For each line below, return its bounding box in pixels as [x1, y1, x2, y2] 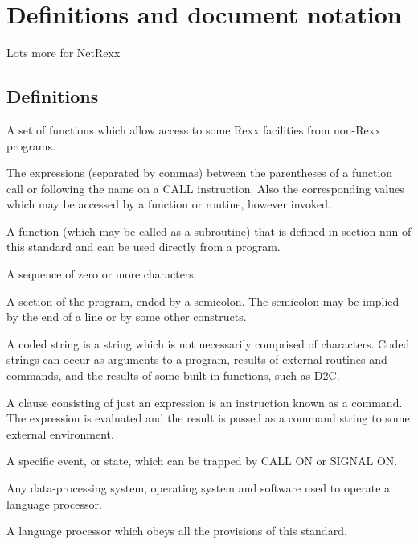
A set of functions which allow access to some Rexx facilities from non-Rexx [6, 121, 381, 138]
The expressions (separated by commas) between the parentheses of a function [6, 164, 393, 181]
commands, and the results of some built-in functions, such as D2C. [6, 367, 340, 384]
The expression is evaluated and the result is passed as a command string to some [6, 410, 410, 427]
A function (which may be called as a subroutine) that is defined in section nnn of [6, 222, 412, 239]
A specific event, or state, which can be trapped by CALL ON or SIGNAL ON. [6, 452, 398, 469]
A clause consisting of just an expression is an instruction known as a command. [6, 394, 403, 410]
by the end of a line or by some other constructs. [6, 308, 247, 325]
